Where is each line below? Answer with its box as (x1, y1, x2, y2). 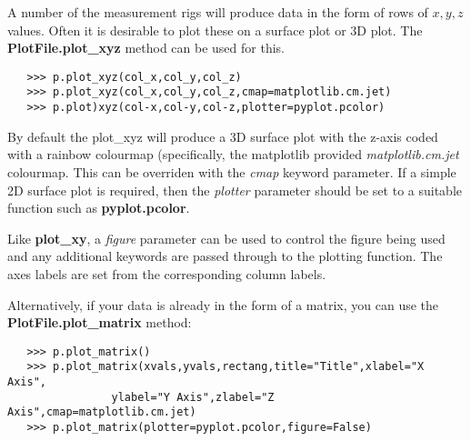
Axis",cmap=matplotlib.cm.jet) (7, 406, 196, 419)
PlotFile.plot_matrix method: (7, 313, 192, 332)
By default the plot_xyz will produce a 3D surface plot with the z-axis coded (7, 126, 438, 145)
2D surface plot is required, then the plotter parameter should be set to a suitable (7, 180, 462, 199)
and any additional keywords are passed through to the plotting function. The (7, 246, 443, 266)
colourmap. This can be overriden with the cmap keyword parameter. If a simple (7, 162, 456, 181)
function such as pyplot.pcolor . (7, 198, 190, 217)
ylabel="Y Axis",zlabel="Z (111, 390, 275, 404)
